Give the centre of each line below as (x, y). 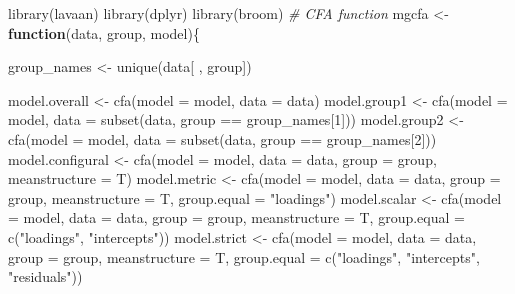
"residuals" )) (45, 276)
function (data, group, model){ (104, 32)
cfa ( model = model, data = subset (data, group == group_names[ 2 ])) (222, 138)
